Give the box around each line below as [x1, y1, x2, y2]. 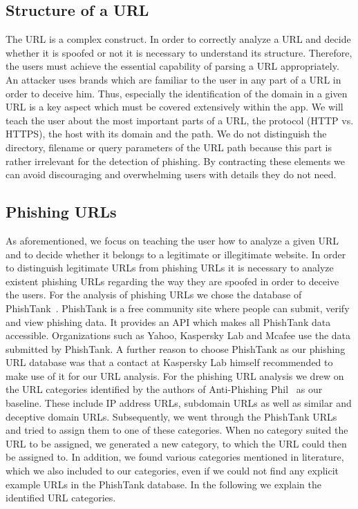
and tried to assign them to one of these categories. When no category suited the [6, 423, 348, 437]
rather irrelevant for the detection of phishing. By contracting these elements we [6, 153, 346, 168]
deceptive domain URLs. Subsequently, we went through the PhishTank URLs [6, 409, 337, 423]
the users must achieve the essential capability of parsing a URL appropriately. [6, 59, 339, 73]
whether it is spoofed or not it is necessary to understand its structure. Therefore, [6, 45, 352, 59]
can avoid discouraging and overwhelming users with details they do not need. [6, 167, 337, 182]
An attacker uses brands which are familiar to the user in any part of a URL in [6, 72, 341, 86]
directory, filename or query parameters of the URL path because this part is [6, 140, 332, 154]
